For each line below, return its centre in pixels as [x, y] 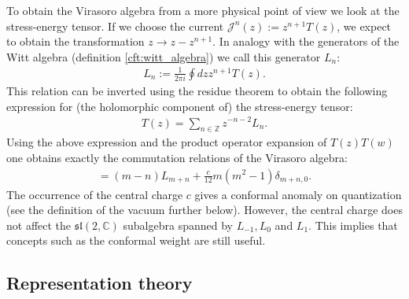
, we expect [364, 26]
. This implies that [353, 225]
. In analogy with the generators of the [306, 41]
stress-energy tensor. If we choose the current [115, 26]
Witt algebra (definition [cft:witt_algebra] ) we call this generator [164, 56]
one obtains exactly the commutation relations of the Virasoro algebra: [177, 157]
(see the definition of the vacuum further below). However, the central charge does [204, 210]
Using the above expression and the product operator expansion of [167, 142]
